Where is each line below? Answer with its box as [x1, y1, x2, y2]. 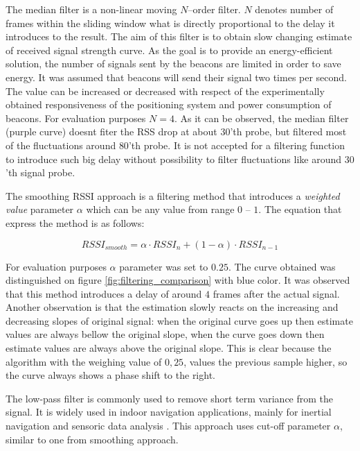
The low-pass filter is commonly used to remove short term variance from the [6, 391, 334, 405]
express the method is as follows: [6, 215, 145, 230]
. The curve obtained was [228, 259, 336, 273]
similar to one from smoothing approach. [6, 432, 179, 446]
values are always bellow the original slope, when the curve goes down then [6, 327, 325, 341]
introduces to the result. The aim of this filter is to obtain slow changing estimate [6, 29, 352, 44]
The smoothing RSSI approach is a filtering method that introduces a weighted [6, 188, 340, 203]
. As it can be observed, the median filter [174, 110, 349, 125]
